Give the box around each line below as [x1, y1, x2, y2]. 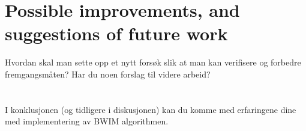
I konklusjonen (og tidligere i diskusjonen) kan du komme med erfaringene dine [5, 103, 296, 115]
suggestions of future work [5, 21, 228, 46]
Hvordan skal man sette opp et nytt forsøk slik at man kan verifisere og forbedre [5, 56, 301, 69]
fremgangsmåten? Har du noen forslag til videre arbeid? [5, 67, 211, 80]
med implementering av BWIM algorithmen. [5, 115, 169, 127]
